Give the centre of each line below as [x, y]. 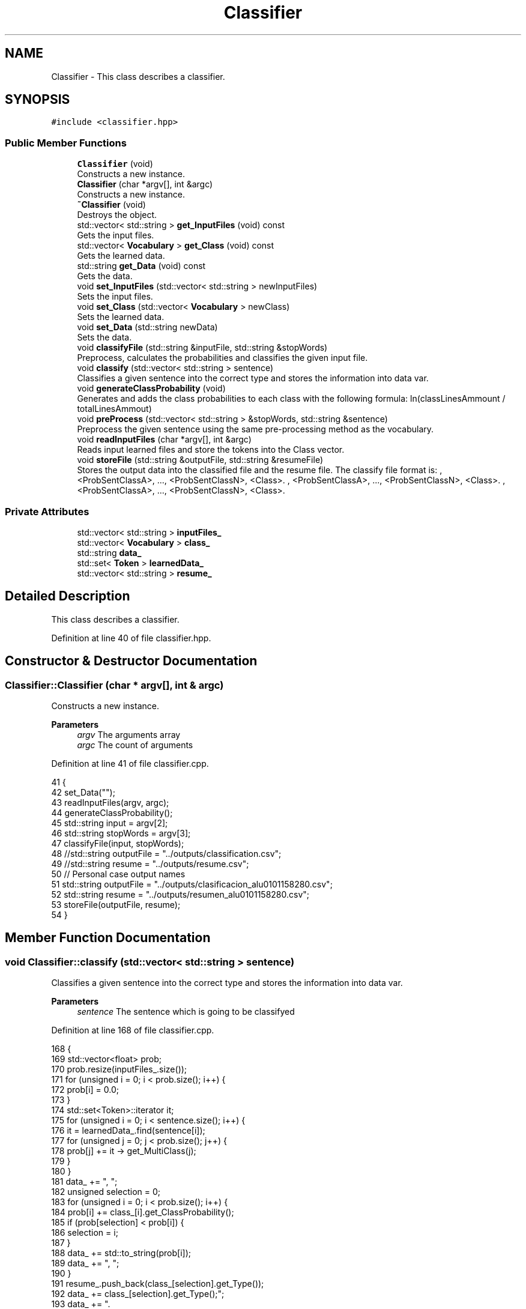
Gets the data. [105, 276]
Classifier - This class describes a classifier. [138, 76]
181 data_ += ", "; [84, 1182]
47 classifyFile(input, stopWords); [118, 843]
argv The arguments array [129, 735]
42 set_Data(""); [83, 792]
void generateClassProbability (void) [151, 388]
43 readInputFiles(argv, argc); [110, 803]
